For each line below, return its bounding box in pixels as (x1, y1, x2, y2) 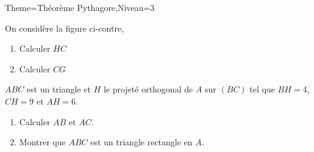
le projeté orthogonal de (103, 83, 193, 95)
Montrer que (19, 136, 66, 148)
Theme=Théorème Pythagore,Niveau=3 (5, 1, 155, 13)
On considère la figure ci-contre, (5, 21, 124, 34)
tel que (249, 83, 275, 95)
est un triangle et (26, 83, 91, 95)
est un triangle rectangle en (90, 136, 193, 148)
